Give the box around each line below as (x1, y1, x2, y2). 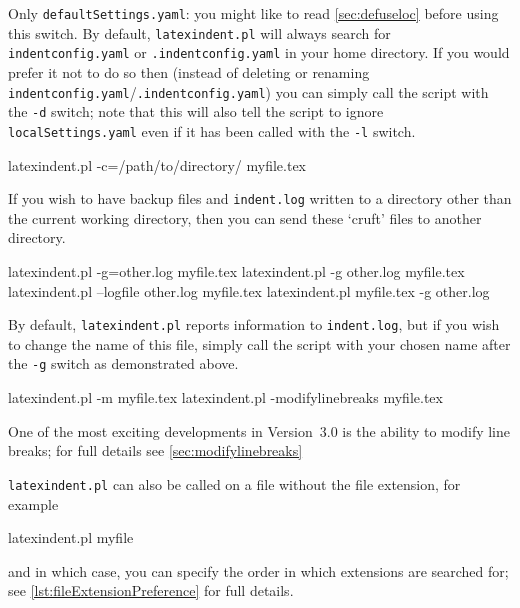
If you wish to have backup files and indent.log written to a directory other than (8, 188, 512, 209)
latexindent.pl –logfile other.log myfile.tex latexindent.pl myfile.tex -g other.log (8, 280, 490, 301)
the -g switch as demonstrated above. (8, 353, 239, 374)
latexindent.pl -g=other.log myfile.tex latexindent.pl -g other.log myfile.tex (8, 260, 465, 281)
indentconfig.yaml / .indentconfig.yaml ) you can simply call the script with (8, 81, 489, 102)
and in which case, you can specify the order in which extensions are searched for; (8, 560, 509, 581)
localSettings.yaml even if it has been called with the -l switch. (8, 120, 416, 141)
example (8, 493, 59, 514)
